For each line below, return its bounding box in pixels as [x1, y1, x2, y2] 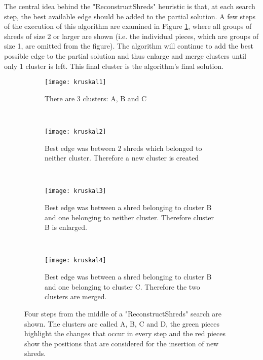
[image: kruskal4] [45, 257, 106, 264]
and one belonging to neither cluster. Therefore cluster [45, 212, 214, 222]
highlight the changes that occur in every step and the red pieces [24, 328, 226, 339]
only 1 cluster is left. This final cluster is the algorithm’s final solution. [4, 60, 224, 71]
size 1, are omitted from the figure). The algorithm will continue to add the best [4, 41, 253, 51]
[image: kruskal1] [45, 78, 106, 86]
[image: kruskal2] [45, 128, 106, 135]
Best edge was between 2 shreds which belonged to [45, 142, 202, 153]
